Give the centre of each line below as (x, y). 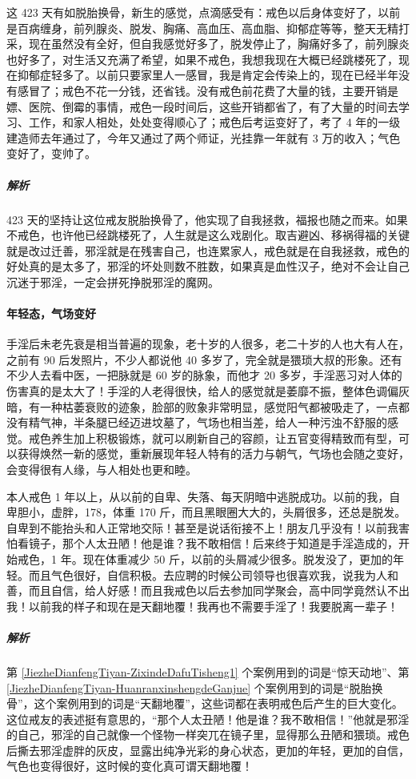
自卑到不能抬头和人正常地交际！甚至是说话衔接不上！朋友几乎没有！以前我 (202, 527)
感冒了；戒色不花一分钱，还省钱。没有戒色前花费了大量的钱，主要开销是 (208, 90)
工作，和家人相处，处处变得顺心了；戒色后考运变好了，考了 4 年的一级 (214, 122)
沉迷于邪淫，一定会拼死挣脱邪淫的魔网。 (113, 281)
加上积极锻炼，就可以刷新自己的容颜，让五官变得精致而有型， (236, 438)
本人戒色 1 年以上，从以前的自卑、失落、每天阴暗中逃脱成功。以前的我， (198, 496)
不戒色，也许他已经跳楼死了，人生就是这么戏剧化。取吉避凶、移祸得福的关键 (208, 235)
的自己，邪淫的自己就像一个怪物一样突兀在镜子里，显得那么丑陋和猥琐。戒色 (208, 735)
